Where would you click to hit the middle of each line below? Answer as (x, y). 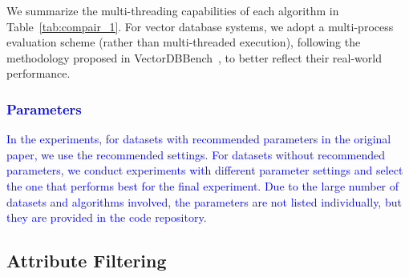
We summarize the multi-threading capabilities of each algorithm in (173, 10)
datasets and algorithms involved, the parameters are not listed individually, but (204, 201)
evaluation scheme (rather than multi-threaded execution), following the (184, 42)
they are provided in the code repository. (107, 217)
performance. (38, 73)
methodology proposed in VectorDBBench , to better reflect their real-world (194, 57)
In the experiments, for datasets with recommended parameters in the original (199, 139)
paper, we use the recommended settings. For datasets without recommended (196, 154)
